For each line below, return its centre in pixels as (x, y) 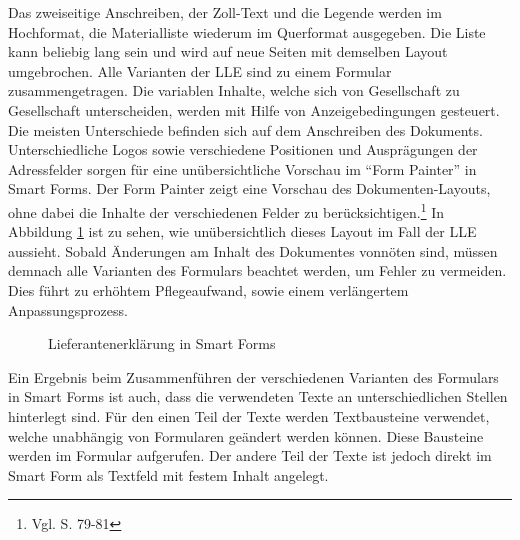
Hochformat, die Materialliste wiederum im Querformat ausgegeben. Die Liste (247, 31)
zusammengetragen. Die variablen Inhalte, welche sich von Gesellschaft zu (234, 90)
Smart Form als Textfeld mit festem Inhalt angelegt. (168, 474)
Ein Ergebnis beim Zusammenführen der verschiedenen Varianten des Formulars (253, 376)
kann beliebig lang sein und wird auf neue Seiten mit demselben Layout (228, 51)
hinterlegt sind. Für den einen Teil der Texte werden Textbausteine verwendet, (249, 415)
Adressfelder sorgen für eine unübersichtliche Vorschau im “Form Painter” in (242, 168)
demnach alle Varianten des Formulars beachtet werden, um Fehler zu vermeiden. (257, 270)
